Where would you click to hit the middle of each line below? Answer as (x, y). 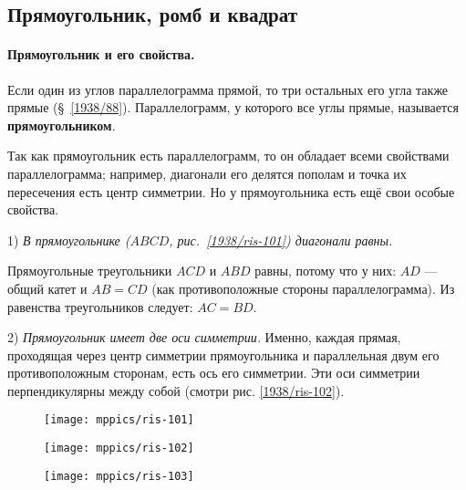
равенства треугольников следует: (100, 306)
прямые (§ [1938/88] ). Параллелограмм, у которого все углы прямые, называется (233, 107)
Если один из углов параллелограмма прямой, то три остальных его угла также (228, 89)
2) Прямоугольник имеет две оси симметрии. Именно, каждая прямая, (204, 337)
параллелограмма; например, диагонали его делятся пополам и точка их (207, 173)
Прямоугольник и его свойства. (101, 54)
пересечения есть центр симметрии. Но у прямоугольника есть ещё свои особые (231, 191)
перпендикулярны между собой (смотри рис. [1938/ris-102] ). (176, 390)
